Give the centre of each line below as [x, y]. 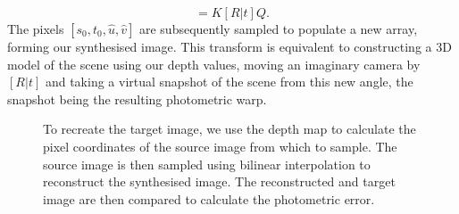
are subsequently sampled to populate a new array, [278, 29]
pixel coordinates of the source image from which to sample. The [220, 146]
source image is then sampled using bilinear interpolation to [207, 164]
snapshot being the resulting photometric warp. [137, 99]
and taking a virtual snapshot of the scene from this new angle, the [229, 82]
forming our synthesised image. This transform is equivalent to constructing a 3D [229, 46]
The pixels [36, 29]
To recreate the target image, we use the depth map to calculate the [229, 129]
